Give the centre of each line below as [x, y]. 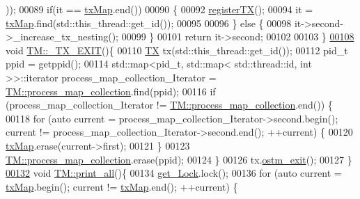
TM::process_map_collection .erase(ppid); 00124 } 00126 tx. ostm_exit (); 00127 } [179, 159]
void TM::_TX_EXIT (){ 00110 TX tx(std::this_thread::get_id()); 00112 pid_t [177, 50]
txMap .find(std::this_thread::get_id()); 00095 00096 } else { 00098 [149, 23]
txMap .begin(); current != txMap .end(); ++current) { [122, 186]
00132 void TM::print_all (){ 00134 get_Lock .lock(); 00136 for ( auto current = [174, 173]
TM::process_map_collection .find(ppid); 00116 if [111, 91]
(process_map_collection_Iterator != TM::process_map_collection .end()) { [169, 105]
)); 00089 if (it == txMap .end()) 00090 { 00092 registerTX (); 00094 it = [159, 9]
